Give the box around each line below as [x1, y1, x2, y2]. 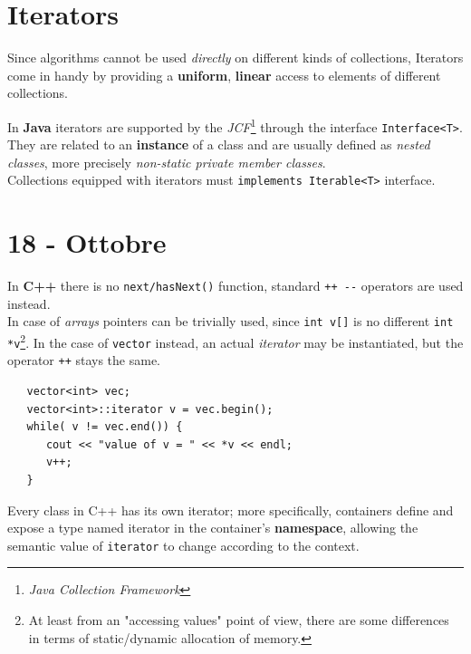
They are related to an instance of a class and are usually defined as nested [7, 135, 430, 154]
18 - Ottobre [7, 224, 167, 261]
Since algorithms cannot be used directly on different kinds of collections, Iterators [7, 48, 464, 67]
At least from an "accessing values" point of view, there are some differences [28, 611, 449, 630]
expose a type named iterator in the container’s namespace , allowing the [7, 518, 418, 537]
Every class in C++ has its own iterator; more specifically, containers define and [7, 500, 454, 519]
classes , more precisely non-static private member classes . [7, 152, 326, 171]
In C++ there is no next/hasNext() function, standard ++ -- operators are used [7, 276, 464, 295]
